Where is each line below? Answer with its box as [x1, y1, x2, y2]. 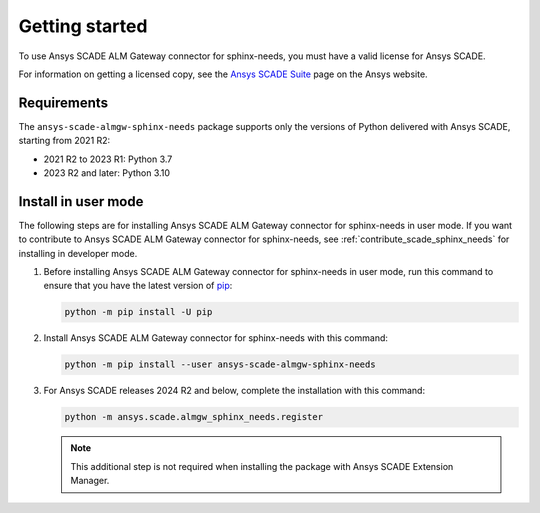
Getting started [18, 15, 148, 37]
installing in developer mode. [18, 247, 138, 259]
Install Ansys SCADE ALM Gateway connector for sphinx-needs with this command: [43, 332, 389, 344]
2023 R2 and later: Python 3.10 [43, 167, 170, 179]
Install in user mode [18, 193, 144, 210]
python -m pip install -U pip [64, 306, 213, 318]
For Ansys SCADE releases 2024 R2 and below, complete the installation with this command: [43, 385, 425, 397]
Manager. [70, 475, 110, 487]
